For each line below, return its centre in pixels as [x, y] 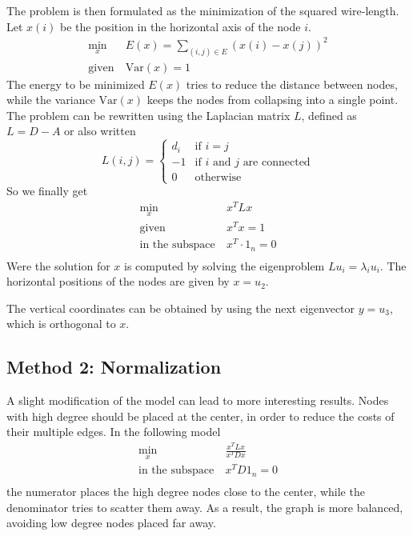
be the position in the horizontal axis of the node [180, 26]
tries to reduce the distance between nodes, [292, 84]
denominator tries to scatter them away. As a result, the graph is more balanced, [205, 507]
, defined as [329, 115]
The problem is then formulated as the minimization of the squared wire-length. [203, 10]
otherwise [218, 177]
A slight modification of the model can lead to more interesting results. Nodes [198, 400]
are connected [277, 162]
